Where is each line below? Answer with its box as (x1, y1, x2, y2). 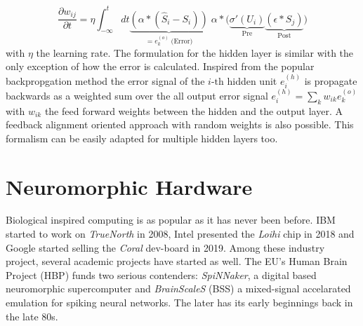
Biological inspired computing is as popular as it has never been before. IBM (6, 212, 336, 227)
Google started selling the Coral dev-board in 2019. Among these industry (6, 240, 325, 254)
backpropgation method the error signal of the (6, 73, 205, 88)
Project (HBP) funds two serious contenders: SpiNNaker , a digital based (6, 267, 317, 282)
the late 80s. (6, 308, 58, 323)
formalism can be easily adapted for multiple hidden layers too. (6, 130, 278, 145)
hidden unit (227, 73, 277, 88)
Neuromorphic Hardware (6, 172, 253, 201)
